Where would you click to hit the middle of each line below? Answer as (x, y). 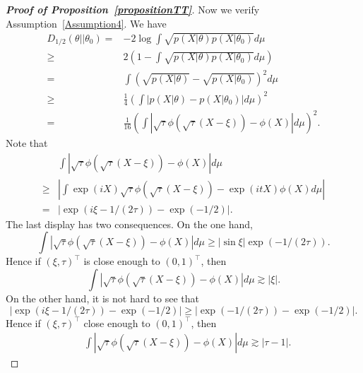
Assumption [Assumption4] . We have (86, 23)
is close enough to (122, 261)
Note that (27, 143)
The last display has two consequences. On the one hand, (129, 224)
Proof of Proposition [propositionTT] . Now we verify (133, 9)
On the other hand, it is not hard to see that (103, 298)
